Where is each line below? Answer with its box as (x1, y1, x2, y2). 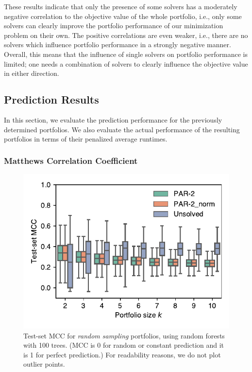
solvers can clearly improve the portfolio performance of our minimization (4, 20, 223, 31)
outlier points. (23, 359, 65, 369)
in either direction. (4, 68, 59, 78)
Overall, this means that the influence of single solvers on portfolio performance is (4, 49, 248, 59)
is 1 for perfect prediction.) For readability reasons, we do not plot (23, 349, 221, 359)
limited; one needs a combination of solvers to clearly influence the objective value (4, 58, 248, 69)
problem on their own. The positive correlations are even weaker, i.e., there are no (4, 30, 248, 40)
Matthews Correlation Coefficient (4, 154, 138, 166)
